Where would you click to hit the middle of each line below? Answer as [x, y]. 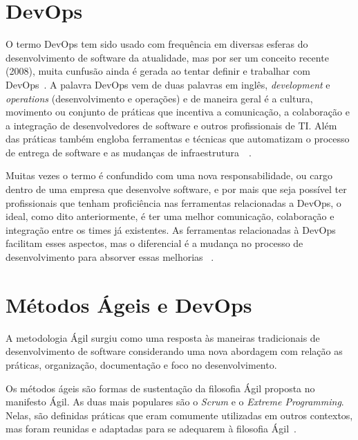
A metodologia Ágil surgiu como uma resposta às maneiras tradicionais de [163, 337]
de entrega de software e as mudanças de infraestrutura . [129, 152]
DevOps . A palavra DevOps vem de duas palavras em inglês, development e [168, 84]
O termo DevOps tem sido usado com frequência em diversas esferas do [157, 44]
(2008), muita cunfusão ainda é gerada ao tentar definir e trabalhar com [158, 71]
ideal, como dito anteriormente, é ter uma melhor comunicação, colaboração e [170, 216]
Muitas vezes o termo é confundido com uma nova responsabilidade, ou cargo [169, 175]
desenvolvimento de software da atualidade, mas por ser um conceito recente [167, 57]
